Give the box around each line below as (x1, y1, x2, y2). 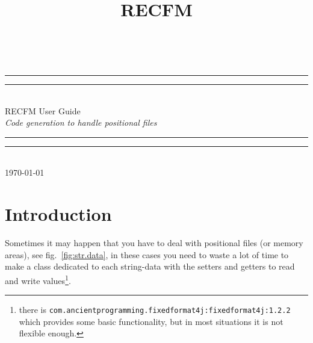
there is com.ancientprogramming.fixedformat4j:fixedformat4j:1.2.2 (19, 303, 291, 316)
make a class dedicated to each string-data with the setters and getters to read (5, 260, 295, 273)
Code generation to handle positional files (5, 116, 157, 129)
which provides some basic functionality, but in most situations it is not (19, 315, 284, 327)
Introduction (5, 202, 112, 226)
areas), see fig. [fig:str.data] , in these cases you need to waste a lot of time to (5, 248, 289, 261)
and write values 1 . (5, 272, 71, 286)
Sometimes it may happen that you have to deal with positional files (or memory (5, 236, 303, 249)
